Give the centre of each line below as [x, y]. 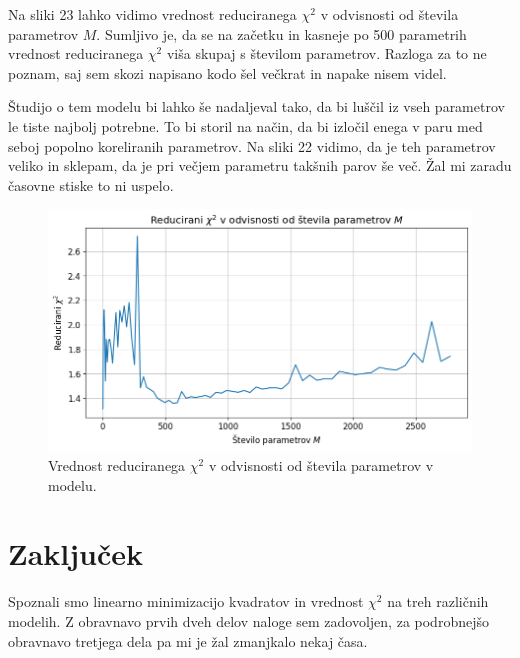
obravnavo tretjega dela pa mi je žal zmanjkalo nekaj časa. [188, 640]
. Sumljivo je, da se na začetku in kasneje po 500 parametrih [281, 33]
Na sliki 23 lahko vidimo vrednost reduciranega [152, 14]
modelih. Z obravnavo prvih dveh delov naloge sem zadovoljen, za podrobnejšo [248, 620]
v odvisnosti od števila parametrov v [321, 465]
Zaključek [76, 553]
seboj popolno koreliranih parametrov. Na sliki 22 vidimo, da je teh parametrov [252, 145]
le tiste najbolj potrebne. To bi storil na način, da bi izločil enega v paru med [245, 125]
